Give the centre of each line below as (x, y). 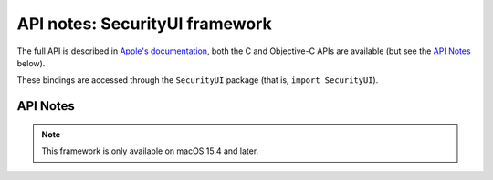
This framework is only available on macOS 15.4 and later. (150, 151)
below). (31, 63)
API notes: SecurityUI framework (145, 24)
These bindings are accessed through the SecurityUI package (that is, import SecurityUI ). (198, 80)
